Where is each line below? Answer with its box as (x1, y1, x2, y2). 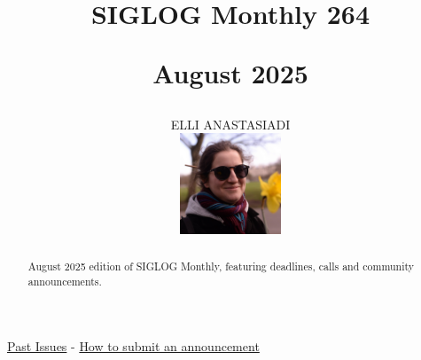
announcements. (27, 273, 102, 288)
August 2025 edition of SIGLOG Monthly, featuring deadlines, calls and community (27, 258, 415, 273)
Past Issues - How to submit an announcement (7, 337, 260, 356)
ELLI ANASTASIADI (170, 114, 291, 133)
